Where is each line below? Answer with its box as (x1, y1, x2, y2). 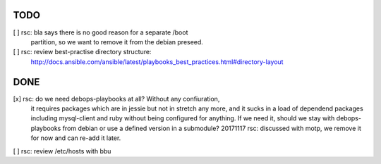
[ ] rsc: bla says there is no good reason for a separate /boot (13, 28, 188, 37)
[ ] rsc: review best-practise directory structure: (13, 48, 152, 56)
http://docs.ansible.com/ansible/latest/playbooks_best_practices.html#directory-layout (30, 57, 284, 66)
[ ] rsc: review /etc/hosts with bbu (13, 146, 111, 155)
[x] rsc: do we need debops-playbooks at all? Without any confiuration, (13, 94, 220, 103)
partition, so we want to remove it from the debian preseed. (30, 37, 204, 46)
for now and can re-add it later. (30, 134, 121, 142)
